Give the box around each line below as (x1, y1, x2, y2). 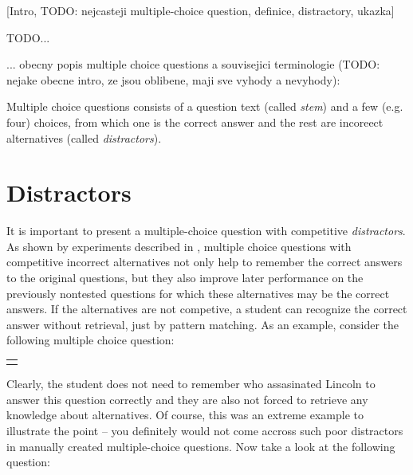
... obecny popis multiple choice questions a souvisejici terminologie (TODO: (6, 56, 380, 73)
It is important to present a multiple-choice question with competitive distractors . (6, 222, 406, 239)
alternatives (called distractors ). (6, 129, 162, 146)
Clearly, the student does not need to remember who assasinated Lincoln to (6, 375, 376, 392)
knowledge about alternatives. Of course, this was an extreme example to (6, 406, 364, 423)
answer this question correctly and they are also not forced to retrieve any (6, 391, 368, 407)
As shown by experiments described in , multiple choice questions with (6, 237, 352, 254)
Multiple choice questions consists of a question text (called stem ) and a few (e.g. (6, 98, 403, 115)
